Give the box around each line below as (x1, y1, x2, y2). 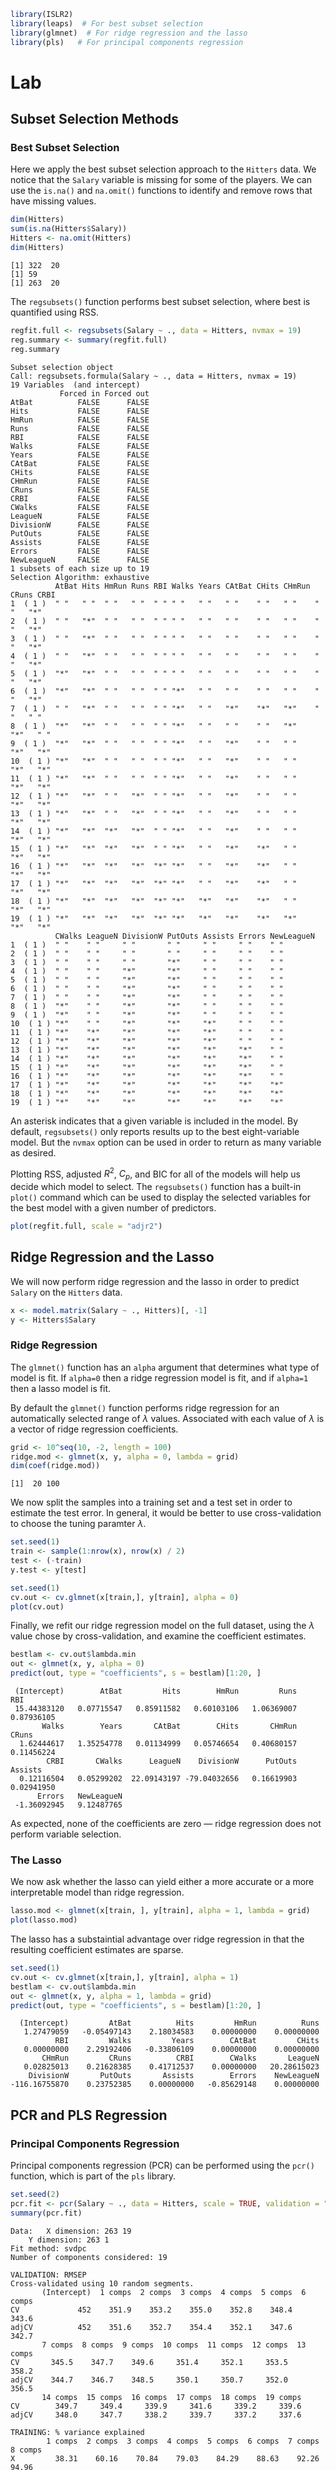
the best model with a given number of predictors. (10, 1201, 217, 1214)
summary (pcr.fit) (10, 2208, 83, 2218)
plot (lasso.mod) (10, 1915, 78, 1925)
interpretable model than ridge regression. (10, 1886, 185, 1899)
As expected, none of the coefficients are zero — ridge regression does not (10, 1818, 322, 1830)
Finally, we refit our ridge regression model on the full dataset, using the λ (10, 1620, 315, 1632)
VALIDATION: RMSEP (10, 2270, 87, 2280)
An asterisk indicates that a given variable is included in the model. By (10, 1115, 299, 1127)
